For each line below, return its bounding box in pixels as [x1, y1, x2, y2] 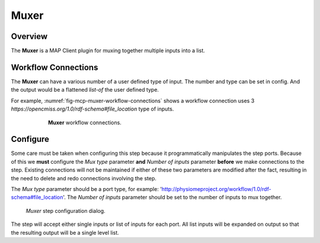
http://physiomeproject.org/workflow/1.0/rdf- [161, 186, 272, 192]
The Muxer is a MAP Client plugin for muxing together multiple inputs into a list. [11, 47, 206, 54]
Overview [11, 31, 48, 41]
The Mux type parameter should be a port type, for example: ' [11, 186, 162, 192]
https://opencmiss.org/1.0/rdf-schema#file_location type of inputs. [11, 105, 174, 112]
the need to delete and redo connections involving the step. [11, 174, 156, 182]
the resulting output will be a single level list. [11, 229, 120, 236]
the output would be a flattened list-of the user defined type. [11, 86, 159, 93]
